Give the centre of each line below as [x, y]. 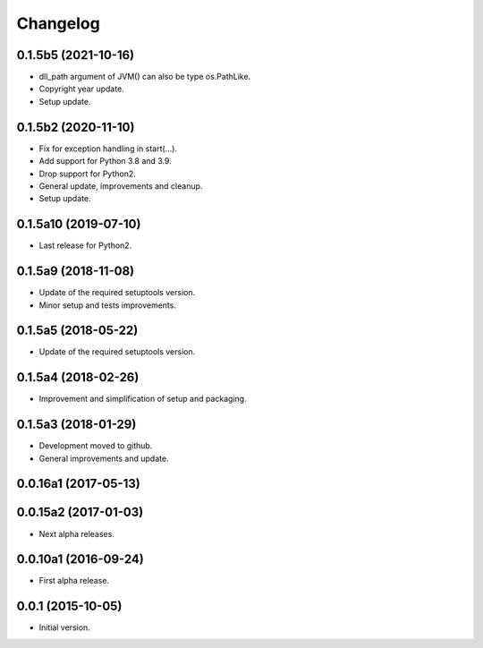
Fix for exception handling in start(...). [108, 149]
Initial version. [65, 627]
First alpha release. [74, 581]
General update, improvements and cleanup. [121, 186]
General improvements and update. [104, 458]
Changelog [58, 23]
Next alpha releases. [77, 533]
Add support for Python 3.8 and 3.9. [105, 161]
